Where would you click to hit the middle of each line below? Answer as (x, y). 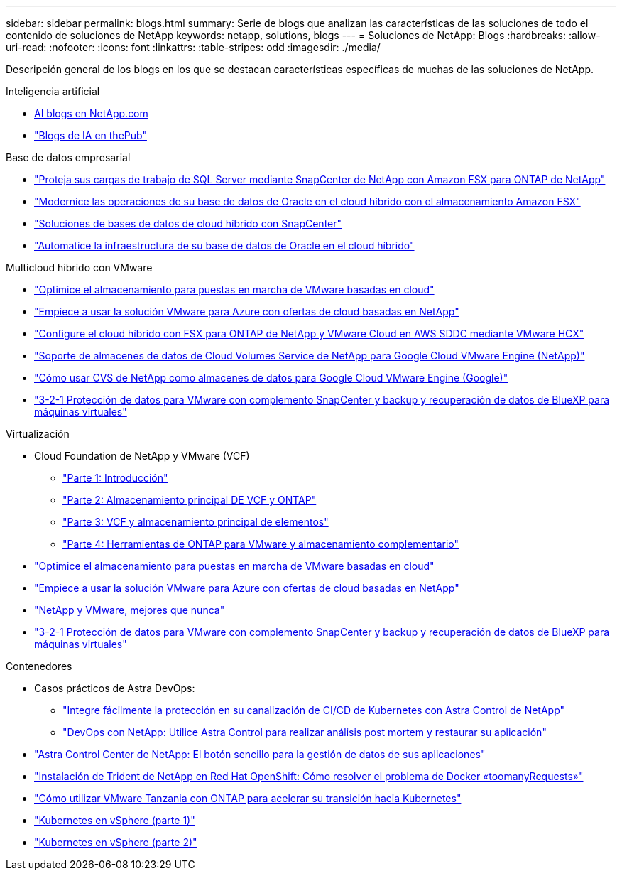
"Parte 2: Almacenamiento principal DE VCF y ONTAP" (190, 500)
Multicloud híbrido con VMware (79, 267)
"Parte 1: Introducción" (115, 478)
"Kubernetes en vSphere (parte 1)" (115, 820)
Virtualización (38, 434)
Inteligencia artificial (53, 91)
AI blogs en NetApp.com (91, 113)
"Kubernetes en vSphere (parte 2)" (116, 842)
